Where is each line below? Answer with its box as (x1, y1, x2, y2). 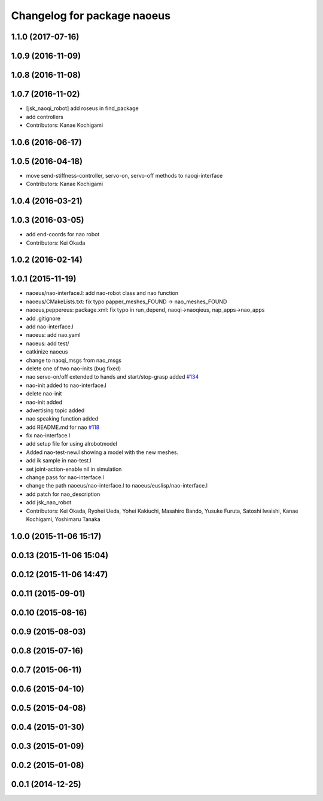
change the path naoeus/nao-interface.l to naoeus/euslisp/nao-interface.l (26, 482, 208, 489)
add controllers (26, 113, 64, 120)
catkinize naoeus (26, 348, 68, 355)
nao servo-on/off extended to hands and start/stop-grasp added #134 (26, 373, 199, 380)
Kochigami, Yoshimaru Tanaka (26, 515, 101, 523)
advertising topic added (26, 407, 85, 414)
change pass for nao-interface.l (26, 474, 104, 481)
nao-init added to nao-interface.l (26, 382, 107, 389)
